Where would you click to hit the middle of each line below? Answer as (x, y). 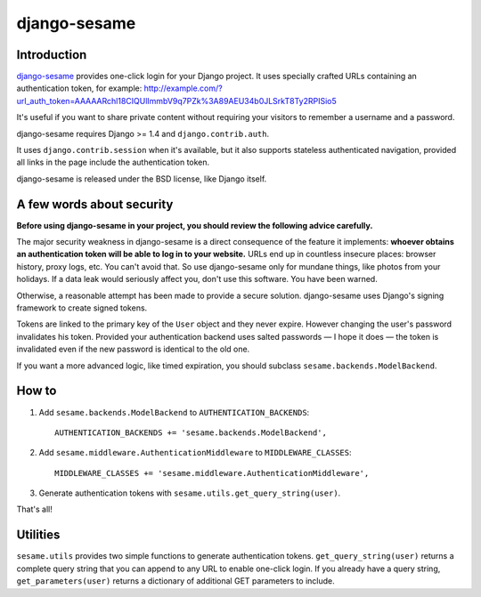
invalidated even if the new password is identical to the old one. (133, 349)
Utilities (38, 535)
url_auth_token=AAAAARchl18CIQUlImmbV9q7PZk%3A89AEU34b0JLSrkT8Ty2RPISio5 (177, 101)
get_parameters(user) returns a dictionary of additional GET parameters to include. (175, 581)
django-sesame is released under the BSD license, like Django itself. (142, 179)
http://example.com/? (183, 88)
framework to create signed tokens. (82, 308)
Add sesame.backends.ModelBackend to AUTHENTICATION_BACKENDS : (174, 412)
